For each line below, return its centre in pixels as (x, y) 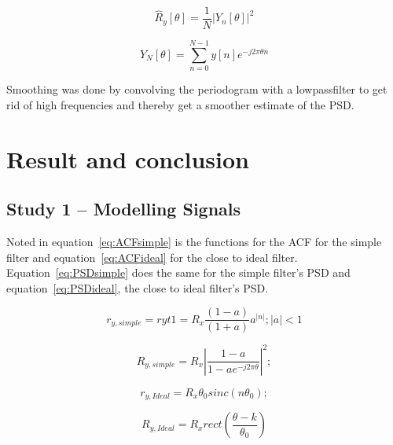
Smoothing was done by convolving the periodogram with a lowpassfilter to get (197, 89)
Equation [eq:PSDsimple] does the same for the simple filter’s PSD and (178, 272)
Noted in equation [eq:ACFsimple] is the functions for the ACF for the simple (194, 241)
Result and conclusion (128, 158)
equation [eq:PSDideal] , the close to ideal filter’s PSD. (138, 287)
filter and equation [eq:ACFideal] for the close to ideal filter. (152, 257)
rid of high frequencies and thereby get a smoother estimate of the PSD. (180, 104)
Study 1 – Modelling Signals (124, 209)
